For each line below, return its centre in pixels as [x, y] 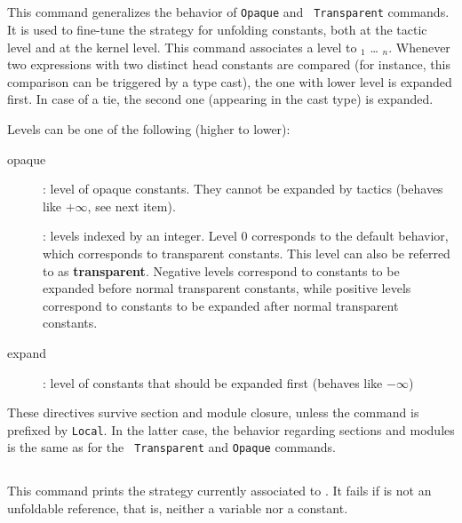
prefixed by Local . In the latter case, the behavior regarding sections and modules [231, 429]
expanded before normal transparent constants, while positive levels [227, 288]
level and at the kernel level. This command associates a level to [182, 47]
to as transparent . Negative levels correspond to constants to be [221, 270]
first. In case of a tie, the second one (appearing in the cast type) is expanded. [220, 99]
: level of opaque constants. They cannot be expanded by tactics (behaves [243, 189]
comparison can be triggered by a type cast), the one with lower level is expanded [230, 81]
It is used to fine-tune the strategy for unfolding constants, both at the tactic [217, 30]
